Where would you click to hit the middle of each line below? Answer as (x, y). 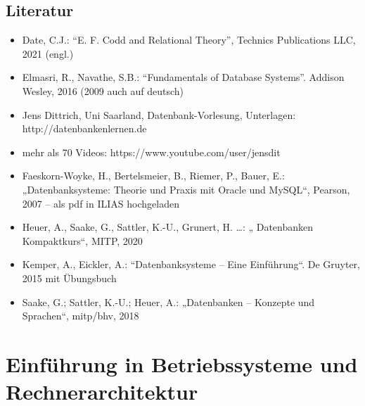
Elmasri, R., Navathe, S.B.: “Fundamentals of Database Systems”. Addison (183, 77)
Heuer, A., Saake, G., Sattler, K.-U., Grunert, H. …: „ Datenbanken (168, 227)
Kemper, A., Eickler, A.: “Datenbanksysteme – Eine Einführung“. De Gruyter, (191, 264)
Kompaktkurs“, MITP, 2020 (82, 240)
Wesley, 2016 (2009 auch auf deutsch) (103, 90)
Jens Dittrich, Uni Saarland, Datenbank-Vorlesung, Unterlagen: (159, 114)
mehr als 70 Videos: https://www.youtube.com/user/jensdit (151, 152)
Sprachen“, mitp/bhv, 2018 (81, 316)
